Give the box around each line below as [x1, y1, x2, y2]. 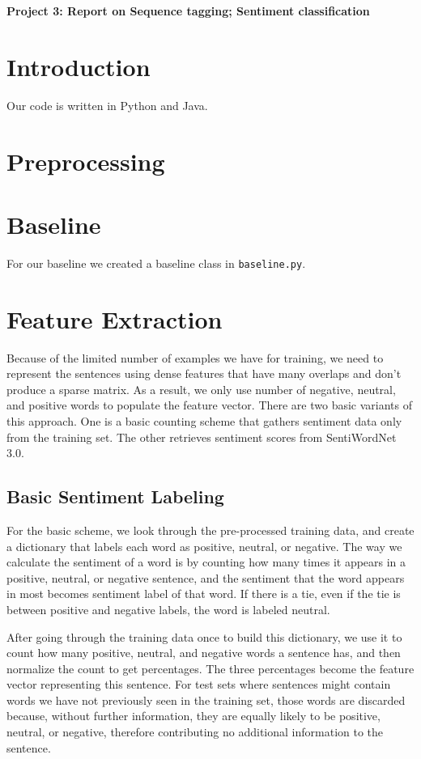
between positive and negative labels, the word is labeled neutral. [6, 600, 330, 617]
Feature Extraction [6, 302, 223, 335]
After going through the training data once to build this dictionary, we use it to [6, 628, 402, 645]
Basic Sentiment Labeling [6, 484, 224, 509]
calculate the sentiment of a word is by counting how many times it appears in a [6, 553, 406, 570]
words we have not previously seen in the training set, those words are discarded [6, 691, 406, 708]
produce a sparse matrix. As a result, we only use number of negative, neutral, [6, 380, 396, 397]
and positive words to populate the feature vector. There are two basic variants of [6, 396, 413, 413]
